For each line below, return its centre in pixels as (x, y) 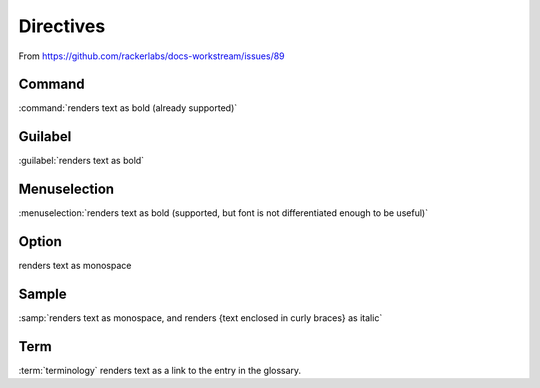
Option (40, 241)
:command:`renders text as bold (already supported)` (128, 108)
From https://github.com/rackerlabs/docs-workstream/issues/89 (151, 56)
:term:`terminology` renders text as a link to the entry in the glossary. (160, 370)
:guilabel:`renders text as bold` (81, 161)
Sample (42, 293)
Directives (62, 26)
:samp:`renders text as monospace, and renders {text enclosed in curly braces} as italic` (200, 318)
